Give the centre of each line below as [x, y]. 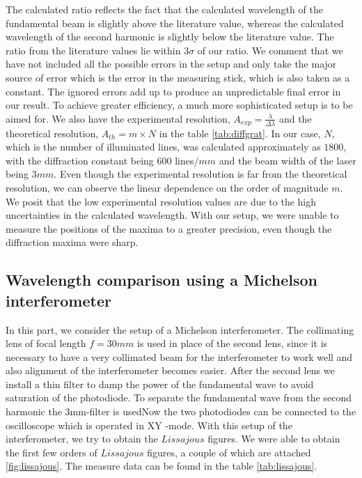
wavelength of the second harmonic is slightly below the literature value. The [170, 37]
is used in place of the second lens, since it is [233, 343]
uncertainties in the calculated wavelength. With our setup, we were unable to [172, 215]
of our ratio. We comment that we [270, 50]
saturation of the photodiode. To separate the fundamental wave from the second [179, 398]
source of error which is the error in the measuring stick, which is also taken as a [178, 77]
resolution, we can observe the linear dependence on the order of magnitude [167, 187]
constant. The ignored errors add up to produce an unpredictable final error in [173, 91]
